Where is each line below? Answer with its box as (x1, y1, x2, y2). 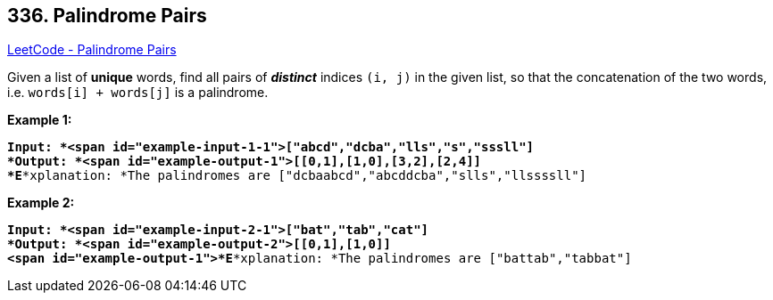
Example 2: (7, 195, 75, 211)
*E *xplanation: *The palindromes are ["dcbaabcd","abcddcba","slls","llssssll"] (7, 168, 587, 183)
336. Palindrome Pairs (7, 4, 207, 27)
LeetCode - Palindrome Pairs (7, 42, 177, 58)
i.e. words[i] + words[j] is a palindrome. (7, 85, 269, 101)
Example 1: (7, 112, 72, 128)
